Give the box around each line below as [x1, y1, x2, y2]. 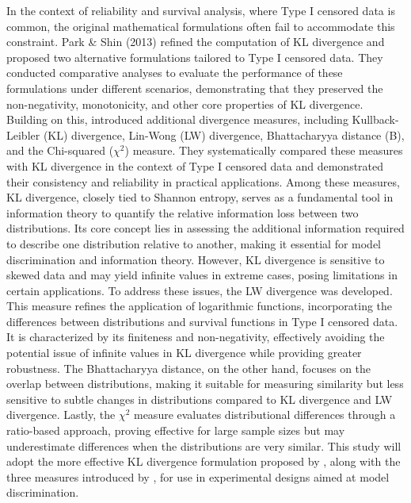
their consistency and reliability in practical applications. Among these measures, [6, 173, 400, 190]
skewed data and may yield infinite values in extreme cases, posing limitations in [6, 267, 398, 283]
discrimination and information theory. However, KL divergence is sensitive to [6, 251, 385, 267]
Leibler [6, 126, 40, 143]
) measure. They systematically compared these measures [124, 142, 403, 159]
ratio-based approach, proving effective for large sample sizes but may [6, 422, 345, 439]
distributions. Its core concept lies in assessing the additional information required [6, 220, 405, 236]
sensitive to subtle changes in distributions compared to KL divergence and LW [6, 390, 393, 407]
